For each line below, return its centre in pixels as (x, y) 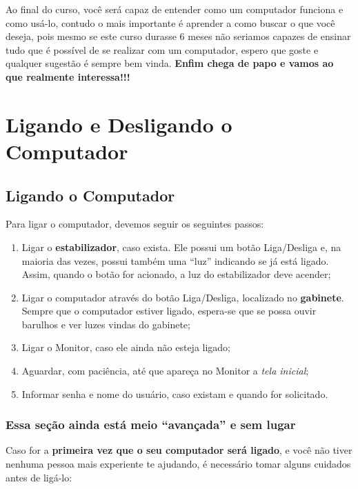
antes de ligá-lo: (39, 477)
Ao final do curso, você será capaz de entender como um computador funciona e (175, 9)
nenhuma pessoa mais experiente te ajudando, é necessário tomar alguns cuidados (178, 464)
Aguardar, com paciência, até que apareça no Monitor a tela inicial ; (165, 371)
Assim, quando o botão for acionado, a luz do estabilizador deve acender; (176, 274)
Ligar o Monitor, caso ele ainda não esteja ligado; (126, 347)
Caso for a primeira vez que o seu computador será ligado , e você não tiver (179, 450)
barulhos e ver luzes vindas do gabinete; (106, 324)
